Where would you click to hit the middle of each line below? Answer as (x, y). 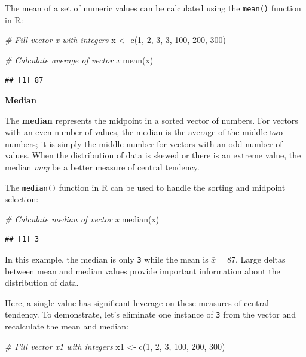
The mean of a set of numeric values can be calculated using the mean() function (153, 8)
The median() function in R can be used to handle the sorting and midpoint (145, 187)
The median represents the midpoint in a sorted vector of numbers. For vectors (152, 120)
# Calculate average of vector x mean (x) (79, 59)
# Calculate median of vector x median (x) (82, 219)
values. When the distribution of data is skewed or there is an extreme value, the (153, 155)
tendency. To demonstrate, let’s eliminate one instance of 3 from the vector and (150, 314)
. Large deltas (261, 259)
